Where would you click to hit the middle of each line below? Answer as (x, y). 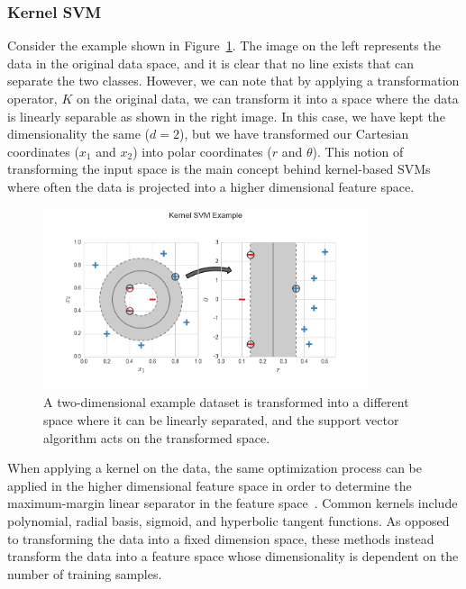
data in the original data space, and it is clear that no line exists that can (211, 63)
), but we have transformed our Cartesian (294, 134)
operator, (32, 98)
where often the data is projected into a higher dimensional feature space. (211, 186)
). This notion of (358, 151)
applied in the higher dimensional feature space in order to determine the (210, 485)
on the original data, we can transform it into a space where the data (267, 98)
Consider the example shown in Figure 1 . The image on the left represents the (224, 45)
